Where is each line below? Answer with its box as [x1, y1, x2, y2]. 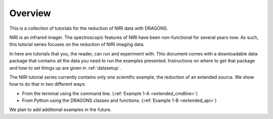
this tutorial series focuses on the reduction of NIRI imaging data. [9, 41, 145, 47]
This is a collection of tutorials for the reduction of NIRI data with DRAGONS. [9, 25, 168, 31]
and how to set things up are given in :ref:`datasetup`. [9, 65, 121, 71]
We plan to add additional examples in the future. [9, 106, 112, 113]
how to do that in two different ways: [9, 81, 86, 87]
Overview [9, 8, 51, 19]
